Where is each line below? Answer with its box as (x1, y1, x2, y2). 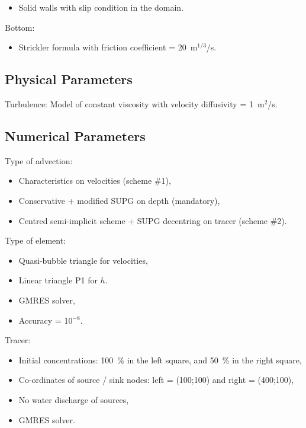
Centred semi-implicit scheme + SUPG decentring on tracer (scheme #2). (18, 214, 287, 226)
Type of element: (5, 234, 66, 247)
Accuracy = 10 (18, 314, 73, 326)
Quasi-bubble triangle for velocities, (18, 254, 148, 266)
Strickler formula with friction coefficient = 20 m (18, 41, 198, 53)
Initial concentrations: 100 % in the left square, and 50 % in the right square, (18, 353, 302, 366)
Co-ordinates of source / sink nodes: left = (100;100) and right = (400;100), (18, 373, 294, 386)
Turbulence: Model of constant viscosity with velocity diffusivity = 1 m (5, 97, 265, 110)
